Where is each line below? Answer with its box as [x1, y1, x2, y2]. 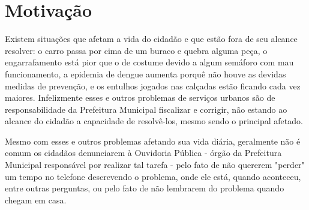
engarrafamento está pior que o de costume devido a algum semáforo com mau [5, 56, 294, 68]
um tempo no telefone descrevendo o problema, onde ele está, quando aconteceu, [5, 170, 301, 182]
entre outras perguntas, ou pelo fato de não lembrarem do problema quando [5, 182, 284, 194]
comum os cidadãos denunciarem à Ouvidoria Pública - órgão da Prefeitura [5, 146, 282, 159]
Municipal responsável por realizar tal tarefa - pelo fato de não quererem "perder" [5, 158, 305, 171]
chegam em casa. [5, 193, 67, 206]
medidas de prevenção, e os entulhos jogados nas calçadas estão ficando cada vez [5, 79, 301, 92]
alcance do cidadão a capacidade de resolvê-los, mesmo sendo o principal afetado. [5, 115, 303, 127]
